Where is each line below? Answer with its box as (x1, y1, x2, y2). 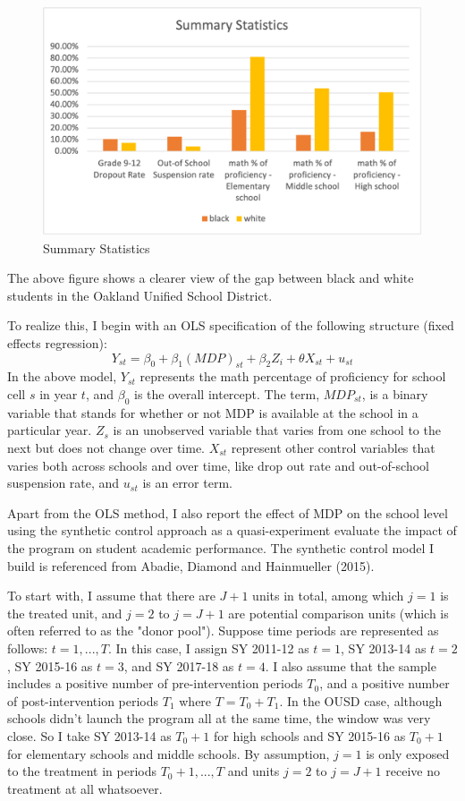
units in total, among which (252, 586, 404, 605)
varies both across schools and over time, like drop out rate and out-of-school (7, 456, 429, 474)
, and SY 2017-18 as (123, 656, 234, 675)
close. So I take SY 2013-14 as (7, 726, 172, 745)
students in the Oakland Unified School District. (7, 285, 273, 304)
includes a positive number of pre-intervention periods (7, 674, 303, 693)
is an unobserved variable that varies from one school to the (113, 421, 441, 439)
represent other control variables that (231, 439, 435, 456)
